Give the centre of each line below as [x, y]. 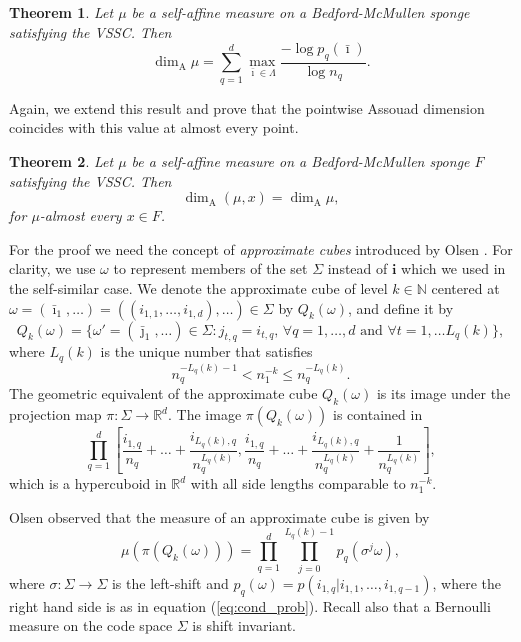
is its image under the [443, 393]
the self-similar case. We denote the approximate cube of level [198, 287]
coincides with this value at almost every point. [154, 127]
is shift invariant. [244, 625]
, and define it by [401, 307]
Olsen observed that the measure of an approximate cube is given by [219, 516]
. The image [205, 414]
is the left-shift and [170, 582]
